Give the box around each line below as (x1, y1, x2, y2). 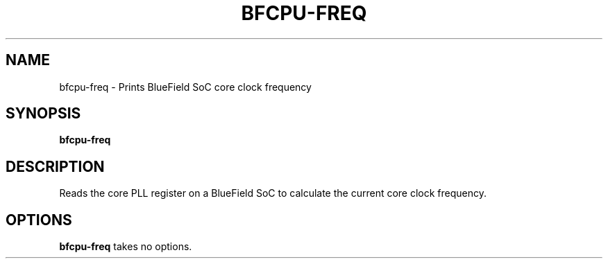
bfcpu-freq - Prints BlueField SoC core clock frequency (59, 80, 312, 93)
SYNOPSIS (6, 105, 81, 123)
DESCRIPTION (6, 157, 105, 175)
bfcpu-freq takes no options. (59, 240, 192, 253)
